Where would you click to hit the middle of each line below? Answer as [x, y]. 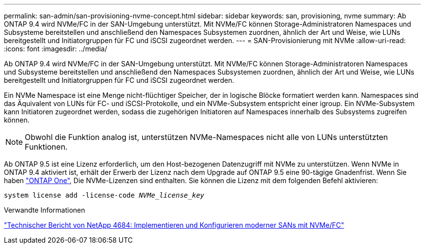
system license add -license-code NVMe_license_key [104, 195]
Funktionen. [46, 147]
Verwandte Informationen [45, 210]
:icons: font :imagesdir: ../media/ [56, 49]
